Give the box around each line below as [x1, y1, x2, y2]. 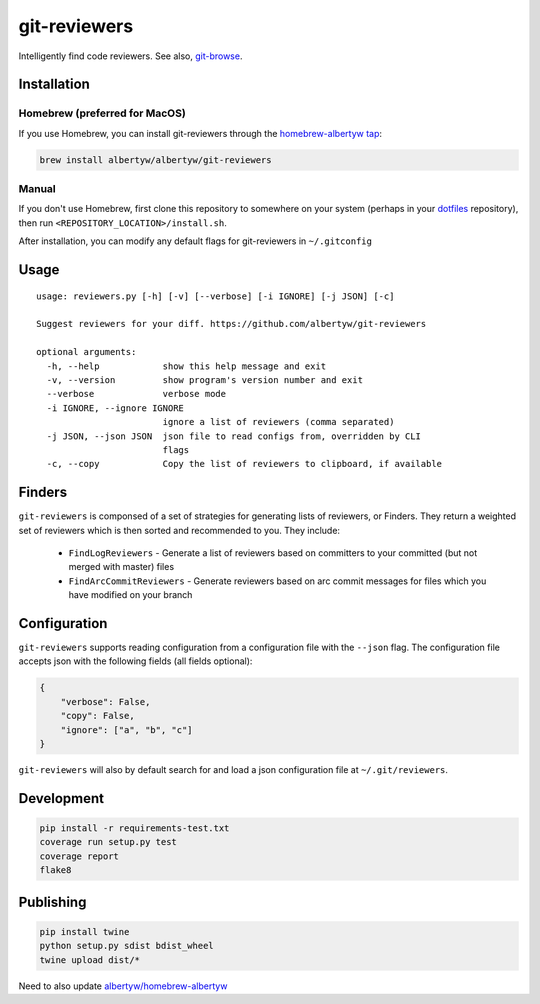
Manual [18, 182, 57, 196]
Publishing [18, 893, 87, 910]
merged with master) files [68, 561, 175, 573]
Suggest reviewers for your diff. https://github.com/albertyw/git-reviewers [36, 318, 427, 330]
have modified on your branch [68, 589, 193, 601]
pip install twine [39, 926, 130, 937]
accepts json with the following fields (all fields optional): [18, 655, 253, 667]
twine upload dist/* [39, 954, 140, 965]
